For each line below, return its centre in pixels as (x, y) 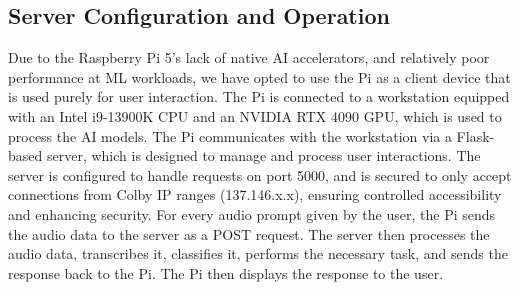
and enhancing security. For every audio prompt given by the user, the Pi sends (252, 213)
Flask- (475, 135)
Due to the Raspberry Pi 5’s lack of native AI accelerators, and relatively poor (249, 57)
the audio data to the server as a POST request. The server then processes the (249, 233)
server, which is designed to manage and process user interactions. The (263, 155)
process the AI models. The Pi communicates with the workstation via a (230, 135)
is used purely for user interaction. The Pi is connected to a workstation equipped (259, 96)
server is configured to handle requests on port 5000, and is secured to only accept (260, 174)
